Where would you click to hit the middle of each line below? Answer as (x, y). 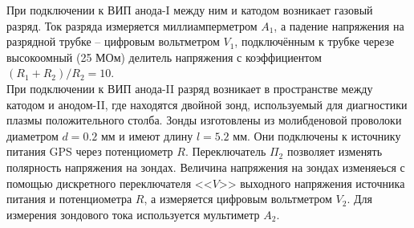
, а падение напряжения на (339, 25)
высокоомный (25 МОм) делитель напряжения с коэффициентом (164, 57)
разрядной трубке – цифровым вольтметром (113, 41)
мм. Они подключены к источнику (317, 135)
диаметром (32, 135)
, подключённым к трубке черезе (315, 41)
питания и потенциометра (69, 199)
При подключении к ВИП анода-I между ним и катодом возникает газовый (190, 10)
